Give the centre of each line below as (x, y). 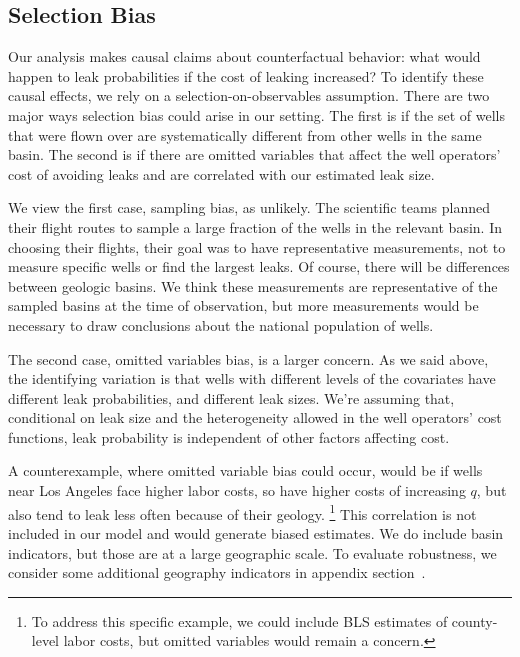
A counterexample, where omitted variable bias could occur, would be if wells (245, 470)
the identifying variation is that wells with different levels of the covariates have (252, 378)
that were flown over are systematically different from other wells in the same (245, 134)
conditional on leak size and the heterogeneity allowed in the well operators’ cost (255, 417)
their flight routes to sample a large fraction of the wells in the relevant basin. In (255, 226)
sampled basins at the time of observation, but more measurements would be (243, 305)
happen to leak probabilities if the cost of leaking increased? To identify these (246, 75)
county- (474, 620)
